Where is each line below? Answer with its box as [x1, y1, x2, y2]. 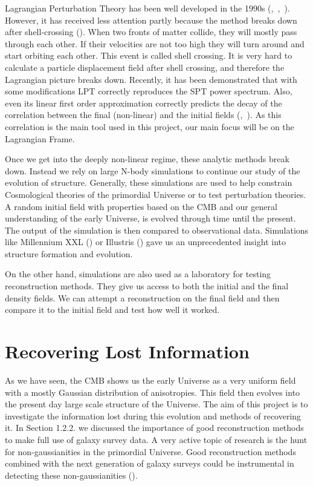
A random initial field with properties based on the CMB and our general [5, 200, 277, 212]
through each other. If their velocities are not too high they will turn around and [5, 37, 305, 50]
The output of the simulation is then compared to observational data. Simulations [5, 223, 309, 236]
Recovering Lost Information [5, 339, 250, 364]
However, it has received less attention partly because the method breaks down [5, 13, 297, 26]
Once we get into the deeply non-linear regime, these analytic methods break [5, 153, 289, 165]
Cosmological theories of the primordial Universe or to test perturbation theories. [5, 188, 306, 200]
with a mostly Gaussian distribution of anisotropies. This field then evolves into [5, 386, 300, 398]
